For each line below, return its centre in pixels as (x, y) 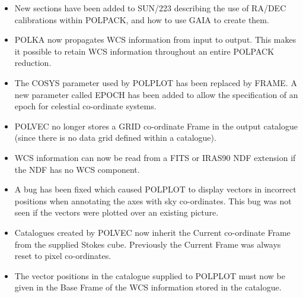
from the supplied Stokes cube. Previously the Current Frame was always (148, 244)
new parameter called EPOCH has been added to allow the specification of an (156, 94)
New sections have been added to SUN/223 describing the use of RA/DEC (150, 8)
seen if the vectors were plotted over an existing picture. (117, 212)
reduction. (33, 63)
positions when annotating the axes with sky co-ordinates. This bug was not (153, 200)
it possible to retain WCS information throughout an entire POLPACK (144, 51)
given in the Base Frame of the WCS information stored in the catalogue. (148, 287)
